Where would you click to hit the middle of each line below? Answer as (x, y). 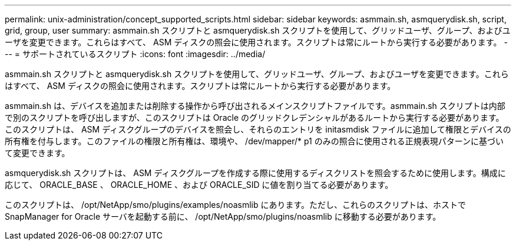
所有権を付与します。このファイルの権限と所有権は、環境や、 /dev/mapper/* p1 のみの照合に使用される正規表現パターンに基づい (254, 141)
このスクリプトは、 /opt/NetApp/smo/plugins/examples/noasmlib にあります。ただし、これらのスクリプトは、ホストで (236, 205)
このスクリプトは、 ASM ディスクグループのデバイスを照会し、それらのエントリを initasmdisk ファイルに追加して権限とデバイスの (258, 129)
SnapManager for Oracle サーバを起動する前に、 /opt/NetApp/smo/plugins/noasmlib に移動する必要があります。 (223, 216)
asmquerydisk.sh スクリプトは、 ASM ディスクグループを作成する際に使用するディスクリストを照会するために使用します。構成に (255, 173)
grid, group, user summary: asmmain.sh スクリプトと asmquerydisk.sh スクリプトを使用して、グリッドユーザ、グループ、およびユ (258, 30)
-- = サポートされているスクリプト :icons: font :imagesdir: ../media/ (135, 54)
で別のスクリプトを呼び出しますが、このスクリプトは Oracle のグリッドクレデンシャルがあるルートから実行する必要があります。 (254, 117)
